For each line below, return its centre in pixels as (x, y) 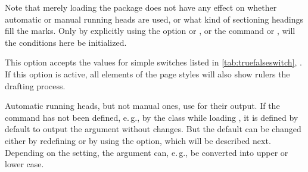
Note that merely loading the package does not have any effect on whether (141, 7)
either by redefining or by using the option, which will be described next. (138, 140)
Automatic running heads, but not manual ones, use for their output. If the (142, 106)
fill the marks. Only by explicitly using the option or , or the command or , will (150, 31)
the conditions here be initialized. (66, 42)
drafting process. (35, 85)
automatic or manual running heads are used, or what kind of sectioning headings (154, 19)
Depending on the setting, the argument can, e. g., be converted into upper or (147, 152)
